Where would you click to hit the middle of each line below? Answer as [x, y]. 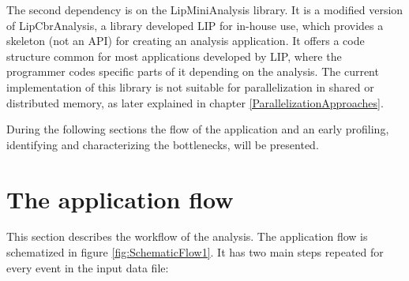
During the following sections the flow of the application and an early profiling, [198, 129]
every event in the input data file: [88, 267]
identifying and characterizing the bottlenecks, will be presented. [163, 144]
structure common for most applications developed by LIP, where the [174, 56]
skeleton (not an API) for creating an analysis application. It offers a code [186, 41]
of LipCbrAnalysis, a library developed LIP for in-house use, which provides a [195, 25]
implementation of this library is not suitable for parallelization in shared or [190, 86]
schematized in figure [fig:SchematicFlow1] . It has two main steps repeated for [195, 252]
